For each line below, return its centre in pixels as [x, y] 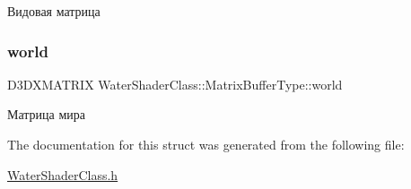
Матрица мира [47, 114]
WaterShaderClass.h [63, 174]
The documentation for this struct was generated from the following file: [206, 144]
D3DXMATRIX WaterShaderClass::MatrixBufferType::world [175, 84]
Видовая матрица [54, 11]
